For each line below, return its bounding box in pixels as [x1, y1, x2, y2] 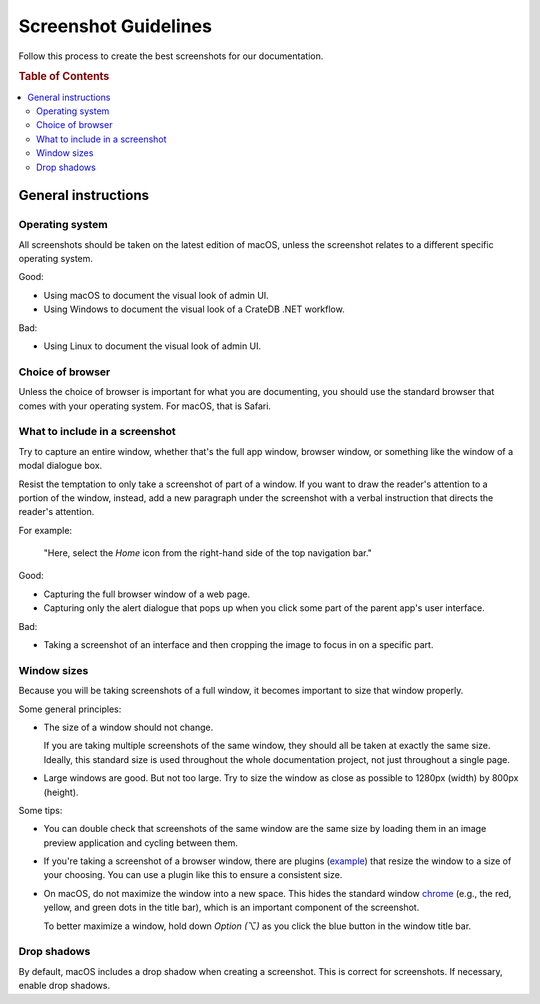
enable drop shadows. [18, 980, 110, 992]
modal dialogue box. [18, 460, 103, 472]
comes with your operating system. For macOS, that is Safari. [18, 400, 272, 412]
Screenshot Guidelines [18, 15, 212, 37]
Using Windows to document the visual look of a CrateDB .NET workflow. [43, 303, 345, 315]
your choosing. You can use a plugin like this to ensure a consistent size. [43, 869, 343, 881]
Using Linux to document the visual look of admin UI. [43, 340, 262, 352]
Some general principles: [18, 703, 122, 715]
